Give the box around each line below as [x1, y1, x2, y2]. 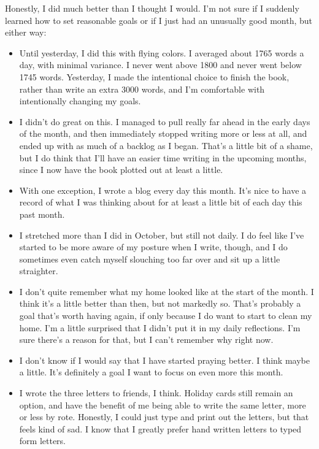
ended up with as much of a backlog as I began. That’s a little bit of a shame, [19, 139, 313, 152]
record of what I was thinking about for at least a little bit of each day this [19, 196, 302, 209]
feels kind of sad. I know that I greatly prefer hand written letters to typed [19, 422, 302, 435]
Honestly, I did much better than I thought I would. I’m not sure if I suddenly [5, 2, 299, 14]
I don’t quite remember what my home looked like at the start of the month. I [19, 285, 314, 297]
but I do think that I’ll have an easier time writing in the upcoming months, [19, 151, 307, 164]
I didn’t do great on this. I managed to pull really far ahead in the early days [19, 115, 310, 128]
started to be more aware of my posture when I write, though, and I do [19, 240, 288, 253]
